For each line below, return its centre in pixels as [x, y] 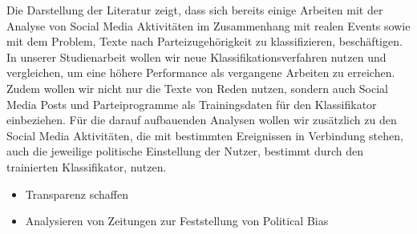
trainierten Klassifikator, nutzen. [87, 166]
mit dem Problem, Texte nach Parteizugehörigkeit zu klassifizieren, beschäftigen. [204, 41]
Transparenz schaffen [77, 194]
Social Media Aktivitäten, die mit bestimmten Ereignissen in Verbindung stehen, [205, 135]
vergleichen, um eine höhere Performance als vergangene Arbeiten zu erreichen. [201, 73]
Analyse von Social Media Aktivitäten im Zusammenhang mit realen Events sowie [208, 25]
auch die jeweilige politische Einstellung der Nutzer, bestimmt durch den [185, 151]
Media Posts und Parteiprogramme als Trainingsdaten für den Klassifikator [192, 104]
